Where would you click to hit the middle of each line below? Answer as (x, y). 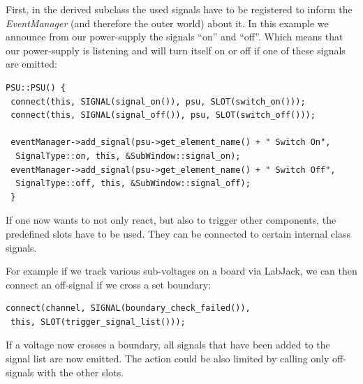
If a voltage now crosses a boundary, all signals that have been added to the (168, 345)
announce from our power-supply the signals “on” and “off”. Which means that (175, 37)
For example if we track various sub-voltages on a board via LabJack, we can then (181, 271)
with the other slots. (81, 372)
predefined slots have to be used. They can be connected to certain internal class (178, 233)
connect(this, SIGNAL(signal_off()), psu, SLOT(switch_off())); (163, 115)
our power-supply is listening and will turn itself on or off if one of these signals (176, 50)
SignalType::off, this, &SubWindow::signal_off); (133, 184)
